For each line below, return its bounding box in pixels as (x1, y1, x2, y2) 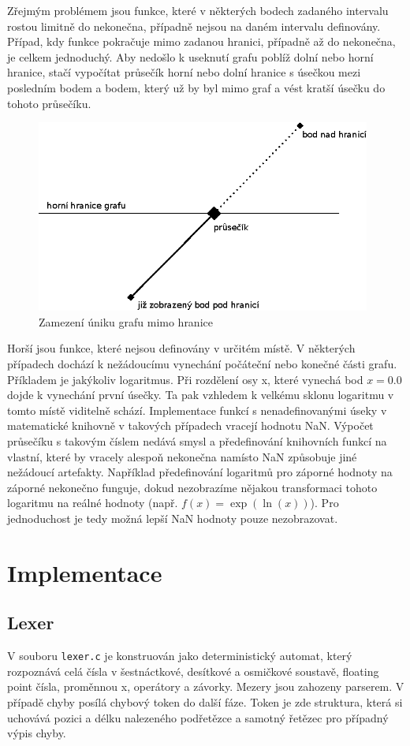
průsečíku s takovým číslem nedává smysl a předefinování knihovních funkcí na (7, 432, 387, 449)
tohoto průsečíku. (7, 95, 91, 111)
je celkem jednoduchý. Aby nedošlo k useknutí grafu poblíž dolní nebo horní (7, 48, 374, 65)
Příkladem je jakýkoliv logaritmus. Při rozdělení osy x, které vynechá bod (7, 371, 363, 387)
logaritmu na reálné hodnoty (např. (7, 494, 178, 511)
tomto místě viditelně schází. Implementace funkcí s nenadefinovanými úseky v (7, 401, 387, 418)
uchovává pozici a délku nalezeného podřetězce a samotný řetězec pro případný (7, 709, 389, 725)
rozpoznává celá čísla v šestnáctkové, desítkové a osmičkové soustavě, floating (7, 662, 379, 679)
